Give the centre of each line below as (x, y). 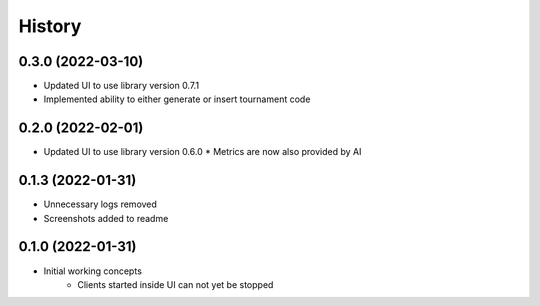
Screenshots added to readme (106, 218)
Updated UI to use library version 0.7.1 (121, 86)
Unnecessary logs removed (100, 204)
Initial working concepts (92, 271)
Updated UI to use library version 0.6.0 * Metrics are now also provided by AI (202, 152)
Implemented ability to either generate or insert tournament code (177, 99)
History (50, 26)
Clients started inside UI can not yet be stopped (175, 284)
